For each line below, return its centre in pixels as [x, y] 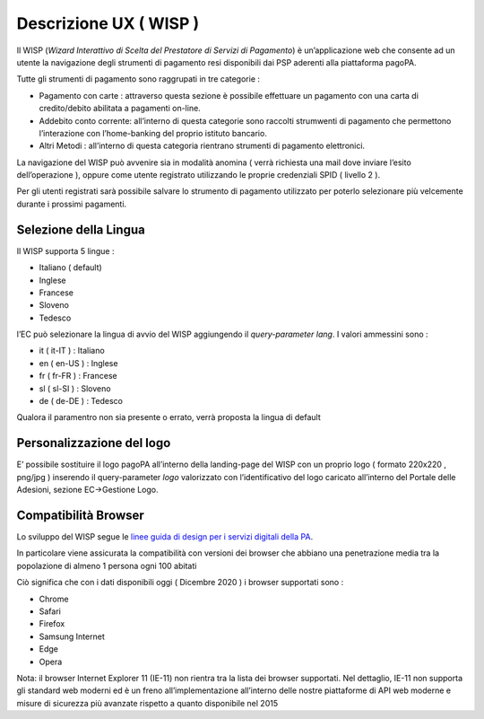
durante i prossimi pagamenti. [72, 204]
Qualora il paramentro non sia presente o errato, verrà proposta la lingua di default [169, 417]
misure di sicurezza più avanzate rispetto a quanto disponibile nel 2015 [147, 703]
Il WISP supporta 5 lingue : [65, 250]
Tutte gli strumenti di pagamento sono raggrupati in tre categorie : [138, 79]
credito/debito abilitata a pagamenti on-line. [120, 109]
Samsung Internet [72, 636]
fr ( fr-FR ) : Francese [78, 376]
